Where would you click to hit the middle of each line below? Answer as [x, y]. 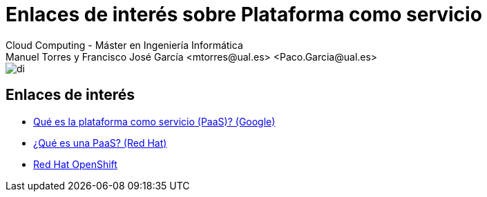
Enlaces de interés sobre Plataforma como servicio [244, 14]
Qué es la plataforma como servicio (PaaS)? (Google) [154, 121]
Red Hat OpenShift [75, 164]
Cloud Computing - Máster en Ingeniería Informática [124, 45]
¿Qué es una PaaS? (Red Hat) [100, 143]
